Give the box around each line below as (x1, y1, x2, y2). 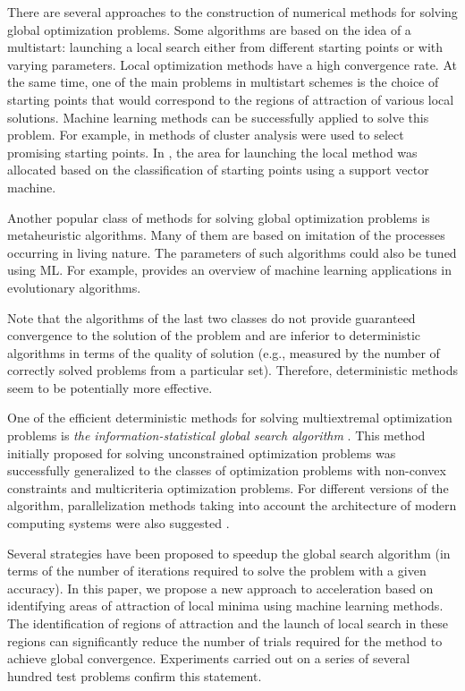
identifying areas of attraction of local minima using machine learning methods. (7, 596, 444, 615)
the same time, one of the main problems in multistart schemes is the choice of (7, 73, 439, 91)
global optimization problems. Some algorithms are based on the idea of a (7, 20, 411, 38)
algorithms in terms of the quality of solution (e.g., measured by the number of (7, 343, 440, 362)
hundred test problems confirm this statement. (7, 666, 262, 685)
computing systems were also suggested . (7, 514, 230, 533)
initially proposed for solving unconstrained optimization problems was (7, 443, 396, 462)
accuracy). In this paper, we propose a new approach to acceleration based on (7, 578, 434, 597)
